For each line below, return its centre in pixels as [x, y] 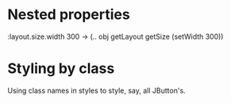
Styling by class [61, 69]
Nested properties [69, 15]
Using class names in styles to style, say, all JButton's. [96, 90]
